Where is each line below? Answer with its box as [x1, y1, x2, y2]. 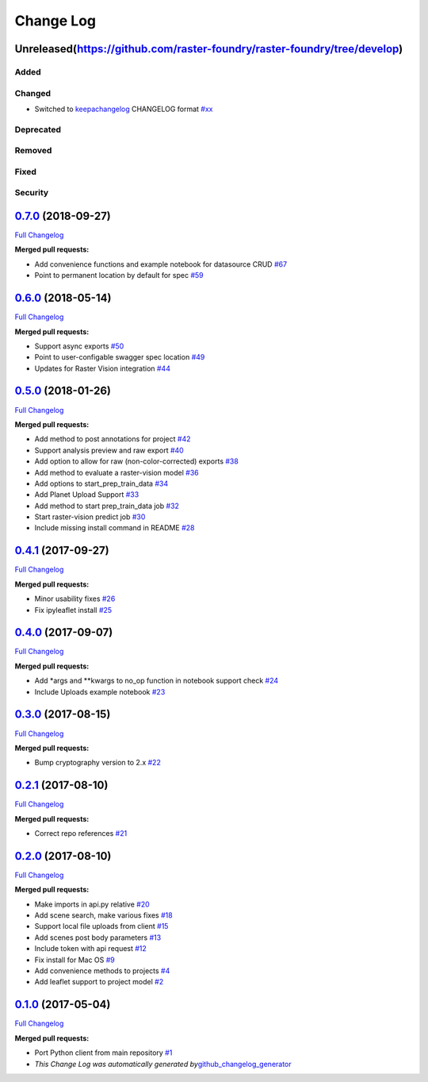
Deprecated [14, 124, 62, 135]
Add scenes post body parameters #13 [34, 933, 162, 942]
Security [14, 187, 49, 198]
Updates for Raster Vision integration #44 [34, 364, 170, 373]
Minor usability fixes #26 [34, 594, 116, 603]
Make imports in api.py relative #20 [34, 899, 150, 909]
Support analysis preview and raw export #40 [34, 445, 184, 455]
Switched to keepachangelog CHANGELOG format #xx [34, 104, 213, 114]
